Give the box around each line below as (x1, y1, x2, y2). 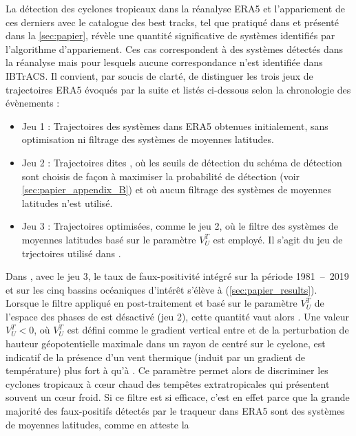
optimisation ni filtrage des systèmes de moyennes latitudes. (21, 132, 274, 146)
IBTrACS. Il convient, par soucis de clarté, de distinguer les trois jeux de (6, 68, 313, 83)
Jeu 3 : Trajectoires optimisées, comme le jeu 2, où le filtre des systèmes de (21, 219, 339, 233)
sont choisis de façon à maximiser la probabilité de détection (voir (21, 168, 300, 183)
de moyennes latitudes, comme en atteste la (6, 417, 189, 431)
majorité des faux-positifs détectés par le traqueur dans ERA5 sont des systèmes (6, 404, 345, 418)
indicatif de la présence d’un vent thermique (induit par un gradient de (6, 349, 306, 364)
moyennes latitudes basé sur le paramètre (21, 232, 196, 246)
